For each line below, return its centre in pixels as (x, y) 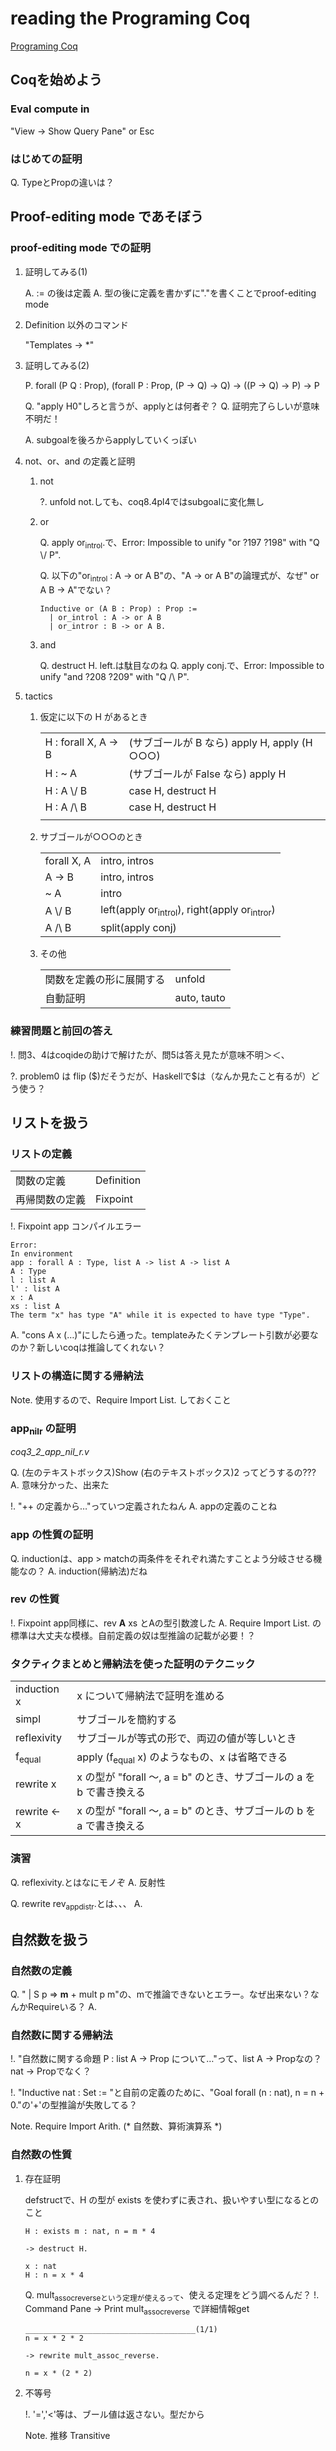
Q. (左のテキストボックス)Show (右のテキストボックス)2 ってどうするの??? (163, 1473)
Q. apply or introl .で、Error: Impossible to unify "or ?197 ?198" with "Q (179, 543)
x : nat (40, 2266)
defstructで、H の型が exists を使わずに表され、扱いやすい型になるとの (172, 2199)
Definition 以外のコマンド (76, 324)
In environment (42, 1254)
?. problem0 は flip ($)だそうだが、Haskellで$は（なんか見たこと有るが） (161, 1076)
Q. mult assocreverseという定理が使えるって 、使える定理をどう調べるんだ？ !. (172, 2295)
